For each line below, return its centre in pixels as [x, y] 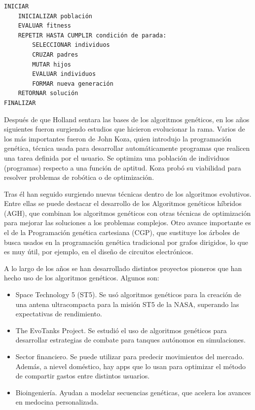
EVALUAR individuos [64, 74]
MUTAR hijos [52, 64]
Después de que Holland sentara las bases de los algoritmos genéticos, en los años [127, 119]
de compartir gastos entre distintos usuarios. [83, 376]
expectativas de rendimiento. [59, 314]
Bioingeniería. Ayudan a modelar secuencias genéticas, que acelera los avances [133, 392]
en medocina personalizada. [57, 402]
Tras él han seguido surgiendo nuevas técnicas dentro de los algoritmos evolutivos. [128, 193]
